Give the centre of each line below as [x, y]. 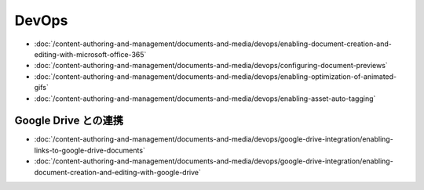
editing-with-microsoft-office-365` [90, 54]
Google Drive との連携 [69, 121]
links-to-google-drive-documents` [90, 150]
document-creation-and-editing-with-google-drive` [118, 172]
